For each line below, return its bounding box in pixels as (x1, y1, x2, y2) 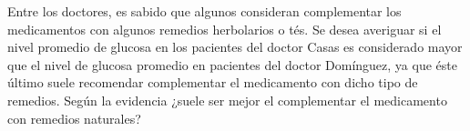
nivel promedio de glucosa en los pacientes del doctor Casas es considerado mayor (7, 37, 463, 56)
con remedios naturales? (7, 108, 141, 127)
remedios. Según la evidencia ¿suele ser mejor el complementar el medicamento (7, 90, 447, 109)
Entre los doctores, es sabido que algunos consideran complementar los (7, 2, 402, 20)
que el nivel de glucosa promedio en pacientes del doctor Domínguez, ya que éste (7, 55, 457, 74)
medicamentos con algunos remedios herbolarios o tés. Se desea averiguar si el (7, 19, 442, 38)
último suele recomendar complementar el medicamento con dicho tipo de (7, 73, 418, 92)
